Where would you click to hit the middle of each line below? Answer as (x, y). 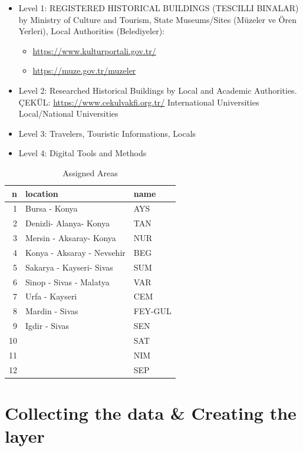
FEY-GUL (152, 311)
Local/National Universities (68, 113)
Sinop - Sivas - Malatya (67, 282)
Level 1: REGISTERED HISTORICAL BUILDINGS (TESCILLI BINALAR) (159, 8)
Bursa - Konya (52, 208)
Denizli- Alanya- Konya (67, 223)
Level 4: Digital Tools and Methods (83, 153)
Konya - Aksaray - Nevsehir (75, 252)
